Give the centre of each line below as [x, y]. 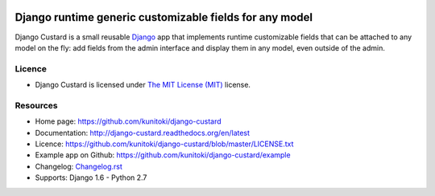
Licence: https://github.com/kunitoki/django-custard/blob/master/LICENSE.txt [164, 144]
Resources [36, 105]
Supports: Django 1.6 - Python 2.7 [91, 178]
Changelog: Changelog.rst [79, 166]
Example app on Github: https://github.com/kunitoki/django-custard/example [163, 155]
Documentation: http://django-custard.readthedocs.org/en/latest [142, 133]
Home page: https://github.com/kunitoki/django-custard [128, 121]
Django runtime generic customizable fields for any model [164, 17]
